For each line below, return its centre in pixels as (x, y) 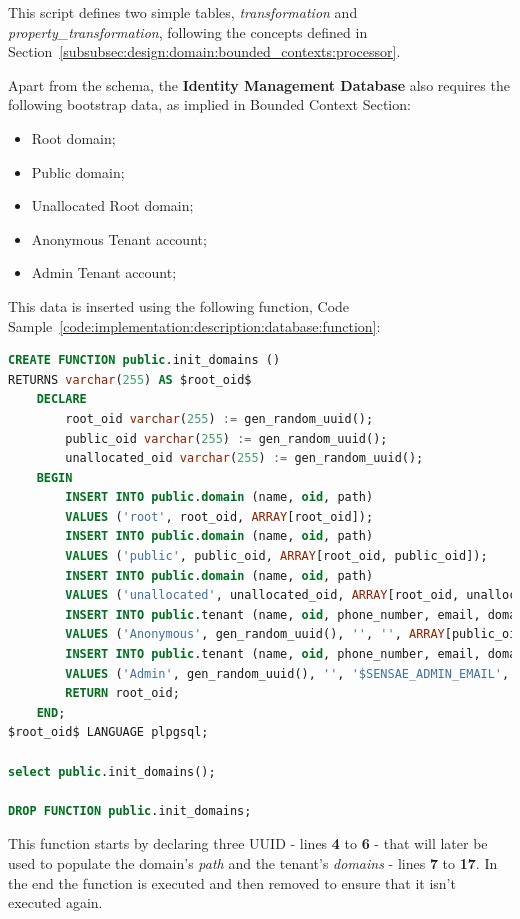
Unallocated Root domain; (112, 205)
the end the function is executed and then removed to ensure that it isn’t (232, 882)
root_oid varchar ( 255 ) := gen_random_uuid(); (219, 418)
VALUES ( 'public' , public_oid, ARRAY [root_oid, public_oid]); (276, 556)
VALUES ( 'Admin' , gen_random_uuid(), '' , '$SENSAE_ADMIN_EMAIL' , (287, 673)
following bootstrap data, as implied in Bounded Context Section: (209, 104)
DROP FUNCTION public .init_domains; (130, 810)
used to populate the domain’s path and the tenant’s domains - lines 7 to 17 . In (253, 862)
